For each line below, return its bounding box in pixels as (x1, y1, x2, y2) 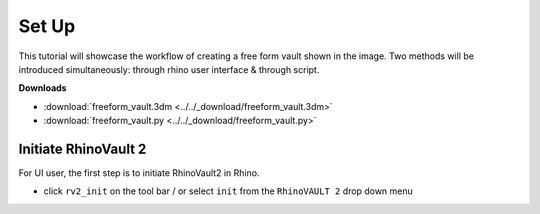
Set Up (18, 15, 76, 37)
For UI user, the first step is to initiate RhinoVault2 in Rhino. (18, 167, 260, 179)
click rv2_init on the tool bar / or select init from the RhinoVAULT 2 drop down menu (43, 185, 414, 197)
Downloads (18, 82, 67, 94)
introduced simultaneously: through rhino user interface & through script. (18, 63, 320, 75)
